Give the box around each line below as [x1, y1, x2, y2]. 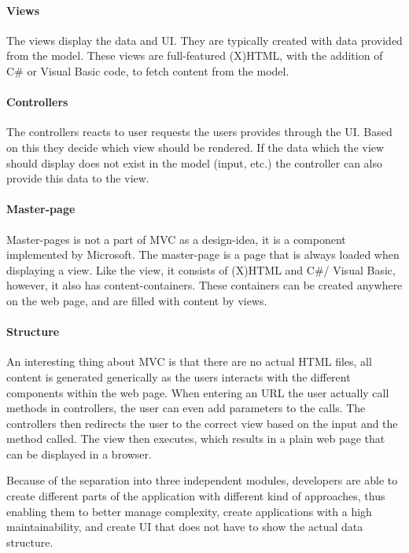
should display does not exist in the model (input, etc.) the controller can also [6, 154, 383, 171]
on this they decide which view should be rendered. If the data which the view [6, 138, 385, 155]
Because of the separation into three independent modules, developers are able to [6, 472, 398, 488]
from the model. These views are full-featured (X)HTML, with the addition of [6, 47, 383, 64]
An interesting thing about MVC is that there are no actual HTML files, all [6, 353, 372, 370]
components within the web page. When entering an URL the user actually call [6, 384, 389, 400]
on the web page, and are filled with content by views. [6, 292, 267, 308]
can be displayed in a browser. [6, 445, 152, 462]
